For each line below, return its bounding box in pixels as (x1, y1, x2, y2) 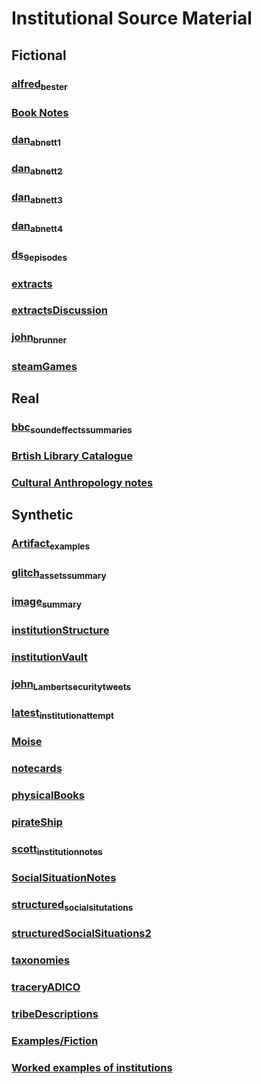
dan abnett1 (11, 132, 61, 148)
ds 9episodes (11, 248, 68, 264)
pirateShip (11, 815, 63, 829)
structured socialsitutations (11, 897, 134, 914)
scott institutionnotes (11, 842, 103, 858)
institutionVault (11, 650, 88, 664)
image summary (11, 594, 82, 610)
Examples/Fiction (11, 1033, 99, 1047)
